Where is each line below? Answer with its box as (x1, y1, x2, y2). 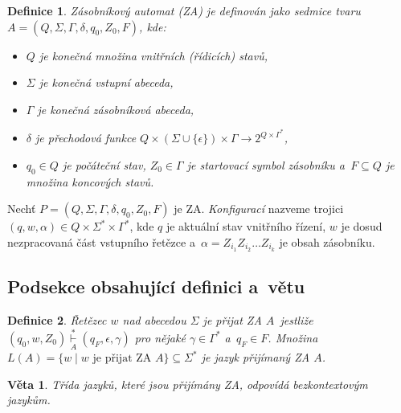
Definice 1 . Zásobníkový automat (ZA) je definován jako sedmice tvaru (7, 2, 361, 18)
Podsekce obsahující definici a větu (7, 274, 305, 299)
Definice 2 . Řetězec (7, 312, 107, 329)
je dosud (341, 218, 383, 235)
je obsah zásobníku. (279, 234, 375, 251)
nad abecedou (122, 312, 186, 329)
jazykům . (7, 391, 51, 408)
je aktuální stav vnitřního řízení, (166, 218, 326, 235)
